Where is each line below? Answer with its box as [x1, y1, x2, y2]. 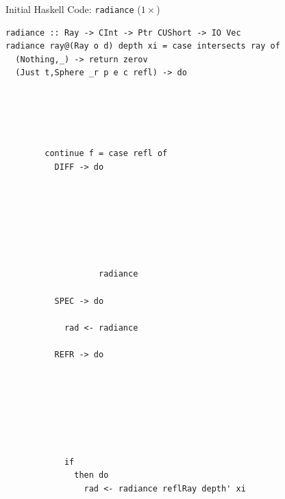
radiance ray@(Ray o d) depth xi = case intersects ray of [5, 41, 280, 51]
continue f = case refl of [45, 149, 168, 158]
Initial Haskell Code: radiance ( [5, 2, 141, 16]
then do [74, 470, 109, 481]
